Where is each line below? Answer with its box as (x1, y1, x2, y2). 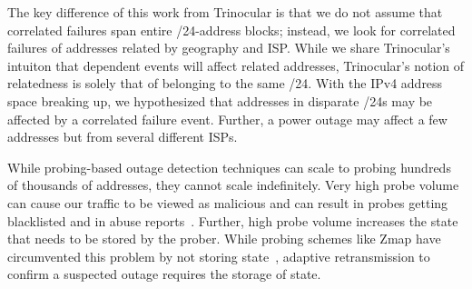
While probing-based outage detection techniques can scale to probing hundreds (7, 157, 451, 176)
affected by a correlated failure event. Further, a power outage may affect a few (7, 109, 447, 128)
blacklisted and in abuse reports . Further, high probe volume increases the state (7, 211, 458, 230)
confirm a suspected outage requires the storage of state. (7, 264, 321, 284)
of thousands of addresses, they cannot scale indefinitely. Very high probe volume (7, 175, 459, 194)
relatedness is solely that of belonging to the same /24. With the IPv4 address (7, 74, 443, 93)
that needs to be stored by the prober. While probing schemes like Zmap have (7, 229, 441, 248)
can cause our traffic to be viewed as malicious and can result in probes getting (7, 193, 448, 212)
